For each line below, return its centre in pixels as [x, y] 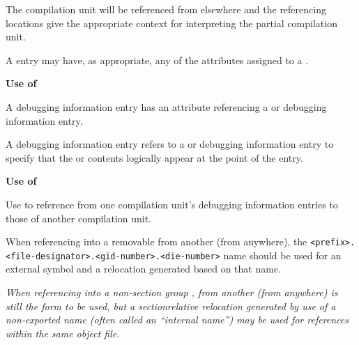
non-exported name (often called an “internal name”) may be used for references [177, 320]
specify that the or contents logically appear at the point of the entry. [154, 157]
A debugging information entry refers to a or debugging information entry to [170, 144]
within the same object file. [63, 333]
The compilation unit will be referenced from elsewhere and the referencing [166, 9]
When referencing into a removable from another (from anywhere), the [156, 242]
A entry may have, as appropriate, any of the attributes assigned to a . [157, 60]
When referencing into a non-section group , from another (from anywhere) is [172, 292]
